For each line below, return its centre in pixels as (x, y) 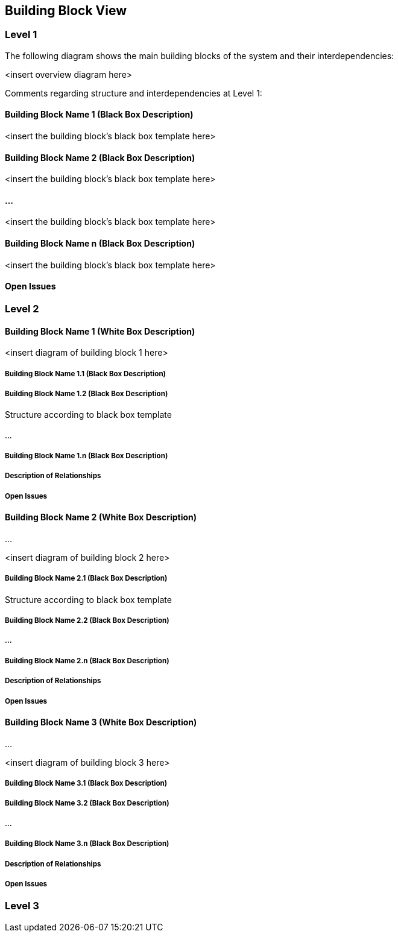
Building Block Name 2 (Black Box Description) (100, 157)
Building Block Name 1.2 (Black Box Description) (87, 393)
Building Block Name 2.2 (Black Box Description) (87, 621)
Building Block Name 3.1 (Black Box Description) (86, 783)
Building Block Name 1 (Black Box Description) (99, 115)
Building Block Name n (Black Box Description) (100, 244)
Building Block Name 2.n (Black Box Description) (87, 661)
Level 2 (22, 308)
